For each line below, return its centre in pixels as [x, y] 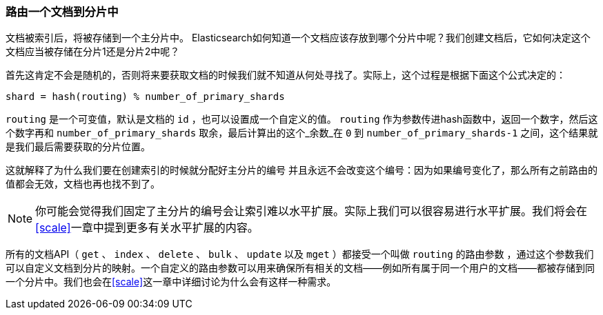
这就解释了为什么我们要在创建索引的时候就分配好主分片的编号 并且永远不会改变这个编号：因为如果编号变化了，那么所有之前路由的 [301, 170]
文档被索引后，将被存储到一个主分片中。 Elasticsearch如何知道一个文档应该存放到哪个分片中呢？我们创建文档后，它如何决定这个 [298, 38]
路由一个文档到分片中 [62, 12]
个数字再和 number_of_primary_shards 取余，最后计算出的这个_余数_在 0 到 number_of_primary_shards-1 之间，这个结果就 [302, 133]
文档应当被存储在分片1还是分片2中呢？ [93, 52]
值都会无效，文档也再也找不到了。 [83, 184]
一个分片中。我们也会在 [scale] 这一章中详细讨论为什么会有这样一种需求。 [171, 282]
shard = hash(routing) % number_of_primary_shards [145, 97]
